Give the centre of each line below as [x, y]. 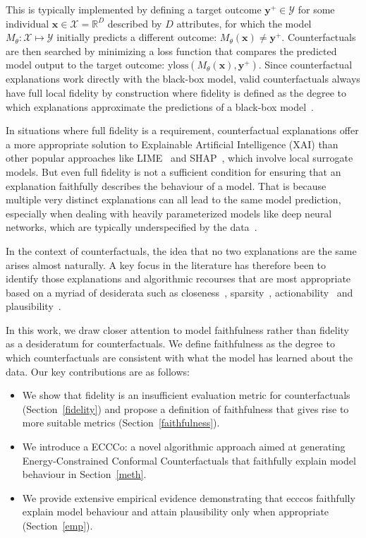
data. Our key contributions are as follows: [98, 371]
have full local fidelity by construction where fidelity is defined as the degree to [176, 92]
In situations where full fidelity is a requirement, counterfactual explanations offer [182, 130]
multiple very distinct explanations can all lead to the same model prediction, [173, 199]
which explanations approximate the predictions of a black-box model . [160, 106]
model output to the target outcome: [85, 65]
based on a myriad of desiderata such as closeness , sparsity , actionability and [179, 292]
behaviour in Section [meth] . [84, 474]
